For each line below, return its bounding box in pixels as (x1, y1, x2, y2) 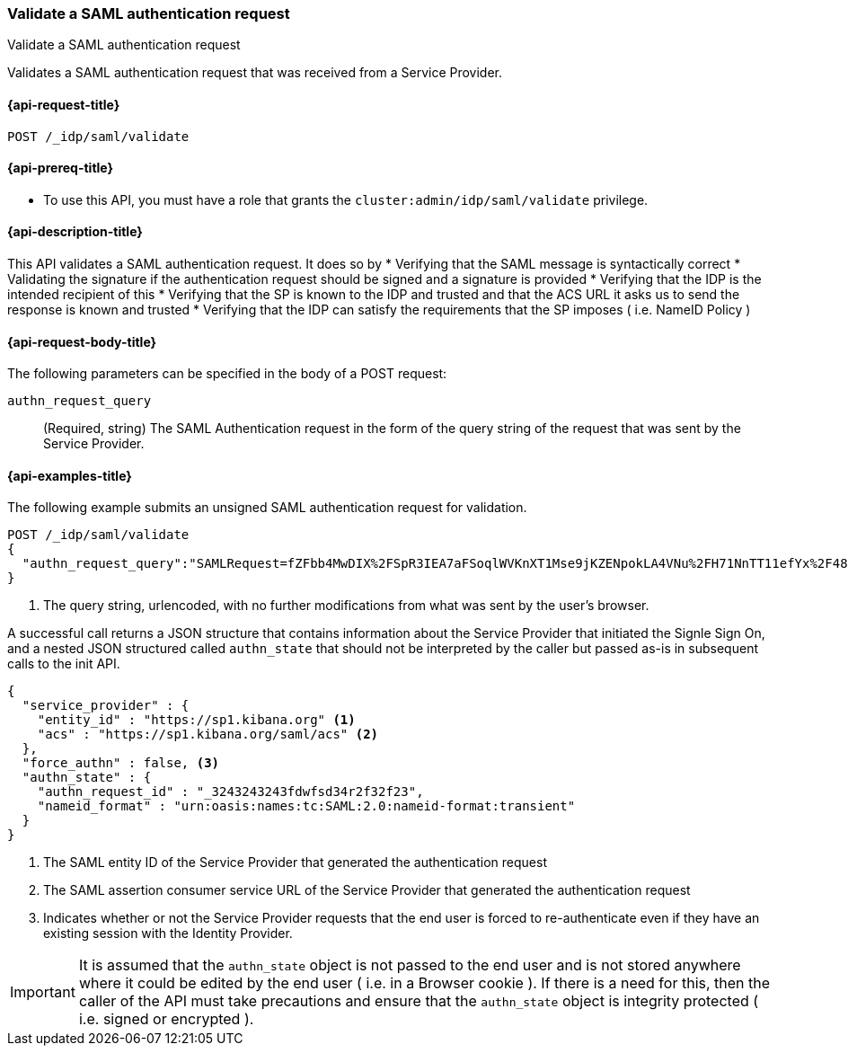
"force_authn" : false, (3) (22, 756, 220, 771)
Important (10, 983, 75, 1002)
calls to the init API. (7, 656, 120, 672)
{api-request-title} (7, 96, 120, 112)
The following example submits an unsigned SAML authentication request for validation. (7, 500, 527, 516)
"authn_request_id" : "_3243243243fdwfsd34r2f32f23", (37, 784, 424, 800)
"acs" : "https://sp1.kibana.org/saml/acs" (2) (37, 727, 379, 742)
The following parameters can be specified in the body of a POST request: (7, 366, 447, 382)
